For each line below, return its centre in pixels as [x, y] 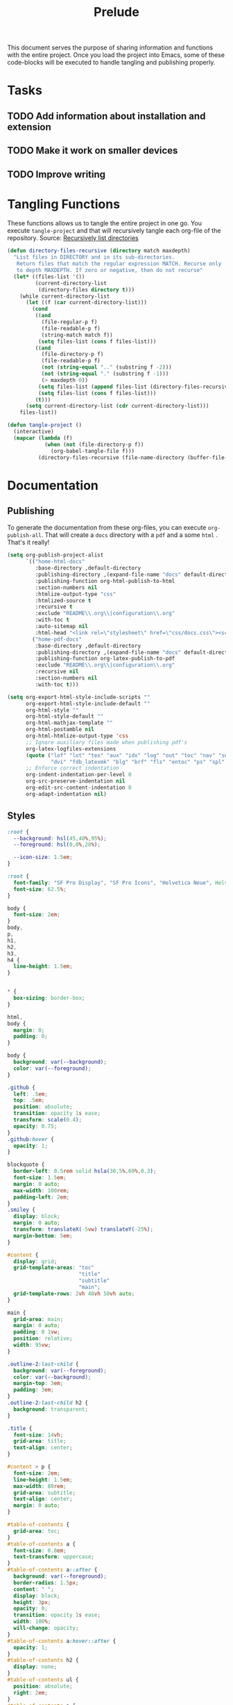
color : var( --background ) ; [52, 1377]
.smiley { [21, 1210]
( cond [40, 309]
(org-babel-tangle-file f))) [93, 451]
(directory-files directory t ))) [86, 289]
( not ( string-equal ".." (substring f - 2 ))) [106, 367]
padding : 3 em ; [34, 1390]
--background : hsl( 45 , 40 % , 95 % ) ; [60, 838]
